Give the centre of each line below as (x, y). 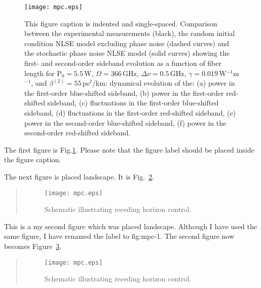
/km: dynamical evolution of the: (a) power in (163, 83)
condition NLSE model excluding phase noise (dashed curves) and (127, 43)
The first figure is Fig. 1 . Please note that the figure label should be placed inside (129, 149)
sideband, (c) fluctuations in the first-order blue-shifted (133, 103)
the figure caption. (33, 159)
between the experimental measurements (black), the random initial (130, 33)
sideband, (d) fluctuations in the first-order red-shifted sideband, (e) (130, 113)
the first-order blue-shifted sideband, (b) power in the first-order (124, 93)
